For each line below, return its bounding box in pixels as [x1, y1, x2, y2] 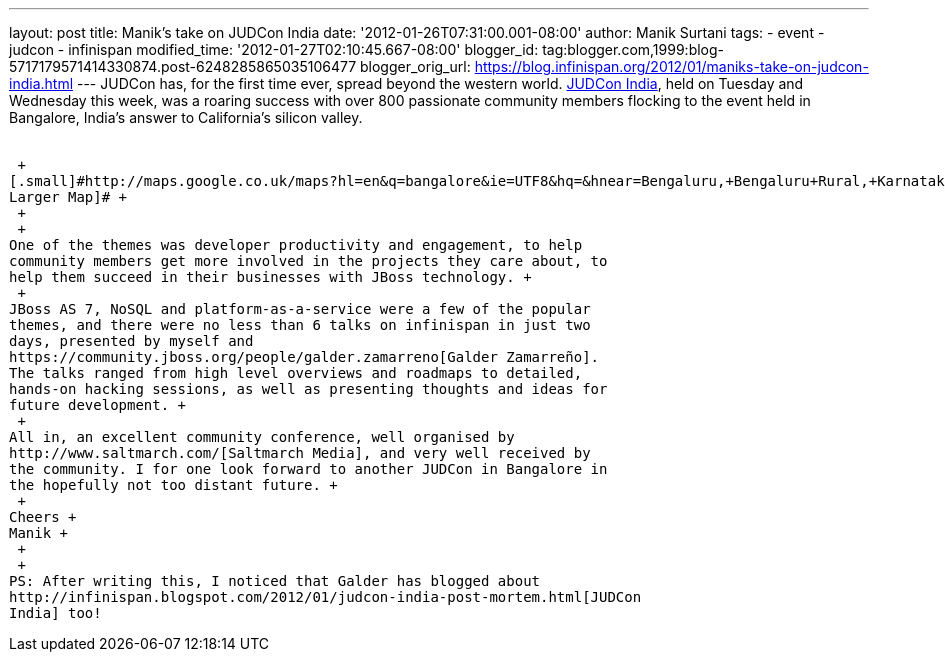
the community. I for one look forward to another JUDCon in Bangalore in [9, 461, 608, 477]
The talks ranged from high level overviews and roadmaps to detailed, [9, 365, 583, 381]
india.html [9, 75, 74, 92]
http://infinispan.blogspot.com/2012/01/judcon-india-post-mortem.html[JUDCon [9, 589, 642, 605]
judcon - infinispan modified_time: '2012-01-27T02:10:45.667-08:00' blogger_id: [9, 41, 539, 58]
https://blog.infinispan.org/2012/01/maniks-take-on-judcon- [474, 58, 869, 75]
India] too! [9, 605, 102, 621]
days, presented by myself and [9, 333, 254, 349]
